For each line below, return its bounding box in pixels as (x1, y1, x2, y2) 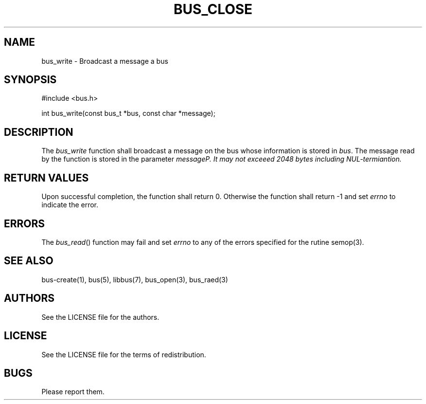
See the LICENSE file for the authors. (41, 312, 160, 321)
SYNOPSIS (4, 73, 57, 86)
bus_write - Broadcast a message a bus (41, 56, 168, 65)
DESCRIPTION (4, 126, 73, 138)
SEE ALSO (4, 255, 53, 267)
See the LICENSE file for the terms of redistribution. (41, 350, 206, 359)
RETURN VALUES (4, 171, 89, 184)
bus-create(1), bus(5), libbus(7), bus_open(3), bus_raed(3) (41, 275, 228, 284)
